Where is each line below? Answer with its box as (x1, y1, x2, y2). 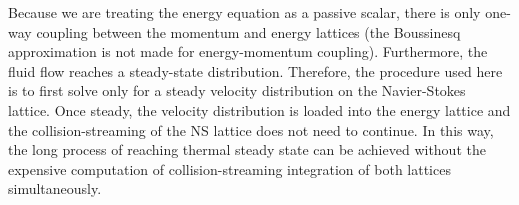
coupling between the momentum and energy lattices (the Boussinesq (36, 21, 461, 42)
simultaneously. (8, 178, 102, 199)
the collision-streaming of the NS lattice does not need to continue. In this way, (8, 119, 494, 140)
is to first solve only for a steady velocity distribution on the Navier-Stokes (8, 80, 466, 101)
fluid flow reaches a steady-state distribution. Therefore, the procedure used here (8, 60, 503, 81)
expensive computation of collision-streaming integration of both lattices (8, 158, 451, 179)
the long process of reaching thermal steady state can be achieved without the (8, 139, 486, 160)
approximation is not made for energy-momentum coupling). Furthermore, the (8, 41, 488, 62)
